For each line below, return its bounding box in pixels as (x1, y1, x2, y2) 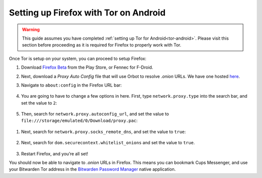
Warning (22, 27, 40, 32)
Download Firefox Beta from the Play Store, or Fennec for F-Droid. (21, 64, 153, 70)
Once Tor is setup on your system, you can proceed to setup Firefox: (9, 56, 147, 61)
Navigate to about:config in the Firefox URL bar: (21, 82, 122, 88)
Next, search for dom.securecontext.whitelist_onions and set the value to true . (21, 140, 195, 146)
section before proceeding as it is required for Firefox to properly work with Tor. (22, 42, 181, 48)
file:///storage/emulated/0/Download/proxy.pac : (21, 118, 138, 123)
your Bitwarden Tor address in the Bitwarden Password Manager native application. (9, 166, 176, 172)
